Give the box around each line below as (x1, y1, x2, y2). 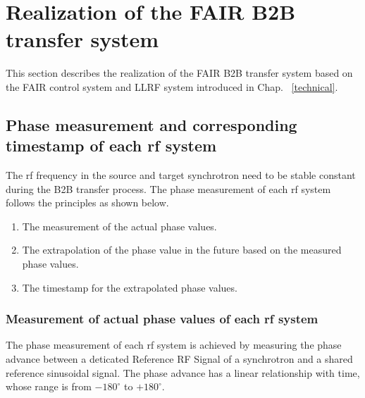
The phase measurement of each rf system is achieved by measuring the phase (6, 337, 342, 352)
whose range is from (6, 379, 92, 394)
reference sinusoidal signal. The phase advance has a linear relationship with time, (6, 365, 360, 380)
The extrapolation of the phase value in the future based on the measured (22, 242, 342, 257)
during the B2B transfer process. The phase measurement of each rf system (6, 181, 331, 196)
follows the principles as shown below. (6, 195, 169, 210)
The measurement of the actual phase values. (22, 218, 217, 233)
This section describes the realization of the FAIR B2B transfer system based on (6, 66, 353, 80)
